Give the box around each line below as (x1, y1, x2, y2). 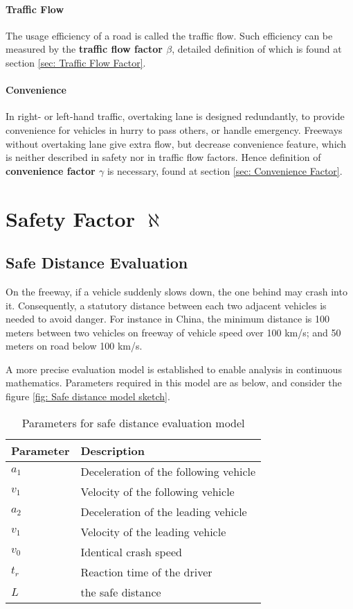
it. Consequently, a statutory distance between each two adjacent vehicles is (6, 298, 327, 312)
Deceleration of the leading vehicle (80, 503, 247, 520)
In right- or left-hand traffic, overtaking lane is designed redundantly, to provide (6, 109, 345, 123)
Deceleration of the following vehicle (80, 463, 256, 479)
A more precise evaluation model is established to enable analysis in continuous (6, 361, 342, 376)
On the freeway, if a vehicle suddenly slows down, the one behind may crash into (6, 284, 347, 298)
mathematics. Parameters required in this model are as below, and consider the (6, 375, 342, 390)
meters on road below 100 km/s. (6, 338, 143, 353)
